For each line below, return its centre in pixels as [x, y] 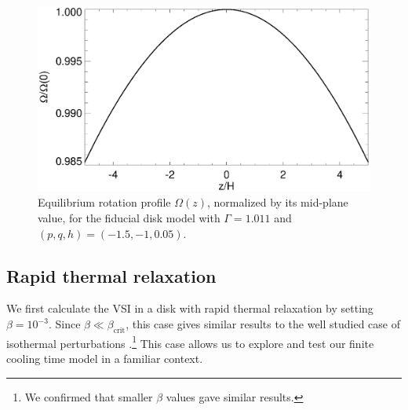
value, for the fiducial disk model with [129, 218]
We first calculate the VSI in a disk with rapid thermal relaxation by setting [190, 308]
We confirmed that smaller [89, 396]
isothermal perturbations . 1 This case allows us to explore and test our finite [190, 342]
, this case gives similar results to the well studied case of [263, 324]
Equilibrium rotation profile [104, 202]
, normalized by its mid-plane [278, 202]
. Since [64, 324]
